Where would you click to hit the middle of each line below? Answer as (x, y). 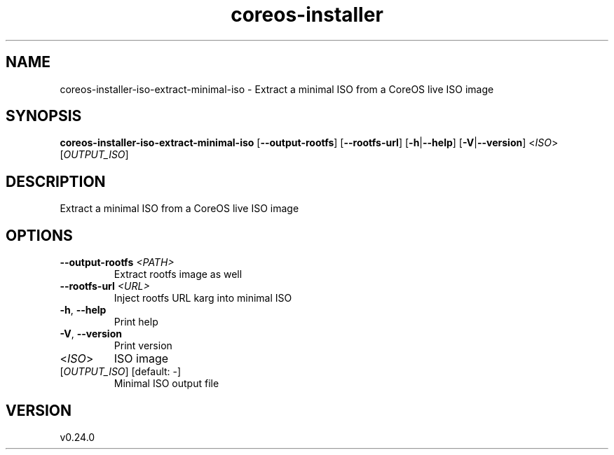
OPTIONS (39, 235)
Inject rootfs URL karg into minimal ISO (203, 298)
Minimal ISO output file (166, 384)
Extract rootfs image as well (178, 274)
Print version (143, 346)
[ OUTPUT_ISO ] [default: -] (121, 372)
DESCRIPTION (56, 181)
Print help (136, 322)
